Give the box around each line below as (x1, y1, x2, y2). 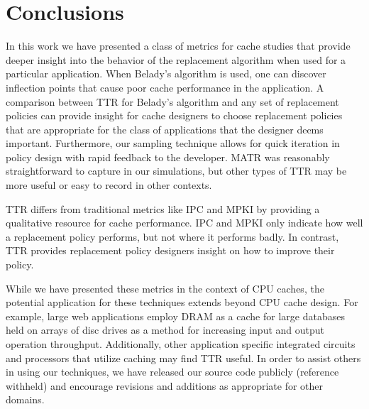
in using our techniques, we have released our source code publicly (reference (6, 364, 339, 379)
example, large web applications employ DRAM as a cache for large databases (6, 308, 345, 323)
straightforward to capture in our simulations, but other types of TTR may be (6, 163, 347, 178)
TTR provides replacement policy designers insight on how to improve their (6, 243, 335, 258)
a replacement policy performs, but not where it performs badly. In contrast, (6, 229, 339, 244)
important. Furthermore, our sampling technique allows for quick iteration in (6, 136, 340, 151)
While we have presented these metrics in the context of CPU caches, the (6, 280, 324, 295)
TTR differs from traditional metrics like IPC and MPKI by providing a (6, 201, 320, 216)
